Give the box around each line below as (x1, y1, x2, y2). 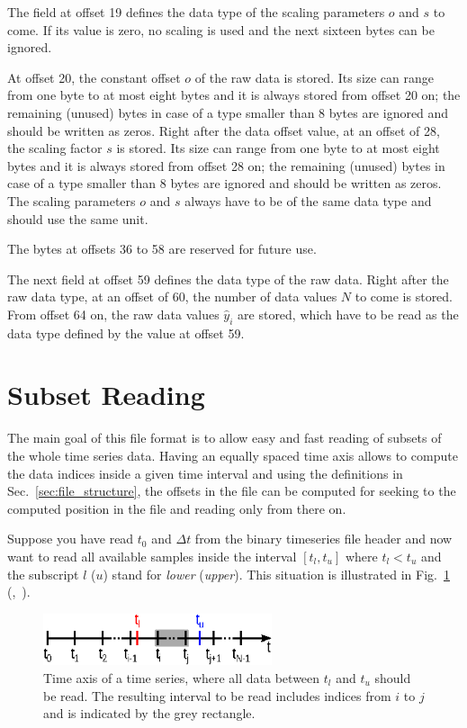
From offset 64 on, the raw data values (7, 304, 220, 323)
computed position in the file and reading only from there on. (7, 499, 346, 517)
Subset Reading (7, 376, 205, 413)
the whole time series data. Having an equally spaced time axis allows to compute (7, 446, 458, 465)
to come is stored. (355, 287, 454, 306)
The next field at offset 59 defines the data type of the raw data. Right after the (7, 269, 449, 288)
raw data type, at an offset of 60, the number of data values (7, 287, 337, 306)
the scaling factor (7, 139, 103, 157)
